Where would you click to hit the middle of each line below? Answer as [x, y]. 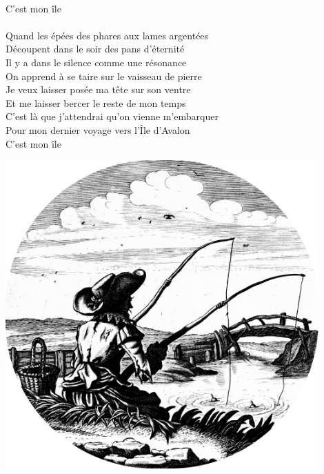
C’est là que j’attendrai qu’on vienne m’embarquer [112, 116]
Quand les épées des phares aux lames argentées [107, 35]
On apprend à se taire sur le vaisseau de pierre [104, 76]
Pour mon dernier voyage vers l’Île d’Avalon [98, 129]
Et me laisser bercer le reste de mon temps [96, 102]
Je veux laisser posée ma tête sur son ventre [98, 89]
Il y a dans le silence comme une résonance [96, 62]
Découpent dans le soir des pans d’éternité [95, 49]
